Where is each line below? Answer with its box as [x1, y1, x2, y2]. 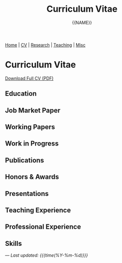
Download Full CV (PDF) [5, 75, 54, 81]
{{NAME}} [72, 20, 92, 25]
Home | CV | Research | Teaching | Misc [5, 42, 86, 48]
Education [5, 90, 37, 98]
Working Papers [5, 123, 55, 131]
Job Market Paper [5, 106, 61, 115]
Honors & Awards [5, 173, 60, 181]
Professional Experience [5, 223, 81, 231]
